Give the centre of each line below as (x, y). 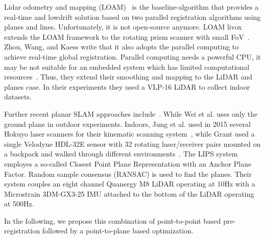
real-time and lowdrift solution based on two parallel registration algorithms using (132, 17)
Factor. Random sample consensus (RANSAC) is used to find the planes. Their (128, 174)
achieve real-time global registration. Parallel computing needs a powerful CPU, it (132, 56)
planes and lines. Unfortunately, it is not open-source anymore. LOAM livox (123, 27)
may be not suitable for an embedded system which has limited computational (127, 67)
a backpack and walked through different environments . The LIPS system (121, 154)
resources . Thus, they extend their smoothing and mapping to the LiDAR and (128, 77)
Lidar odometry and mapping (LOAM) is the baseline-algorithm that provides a (131, 7)
